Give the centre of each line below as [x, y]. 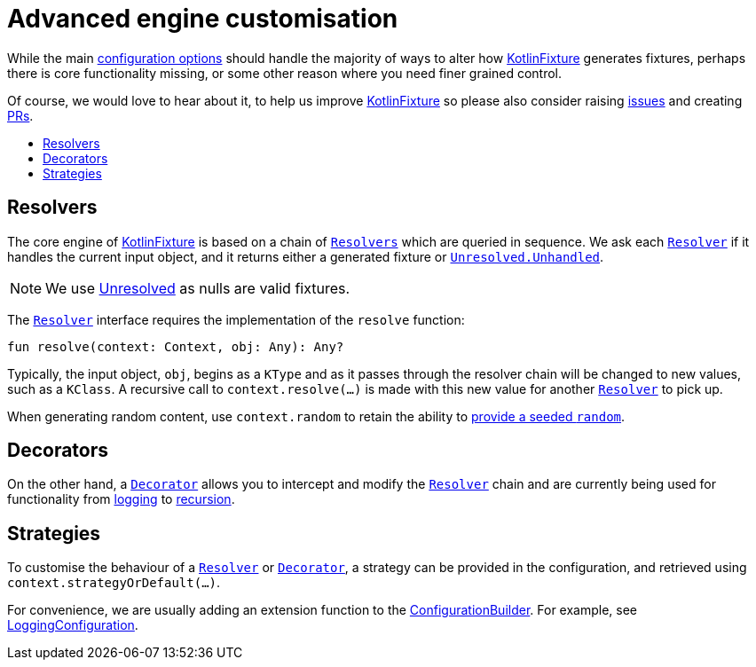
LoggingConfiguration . [73, 625]
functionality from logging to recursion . [121, 499]
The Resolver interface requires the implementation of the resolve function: [236, 319]
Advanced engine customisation [203, 19]
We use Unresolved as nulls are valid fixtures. [198, 288]
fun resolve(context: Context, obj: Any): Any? [176, 346]
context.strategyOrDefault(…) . [114, 583]
